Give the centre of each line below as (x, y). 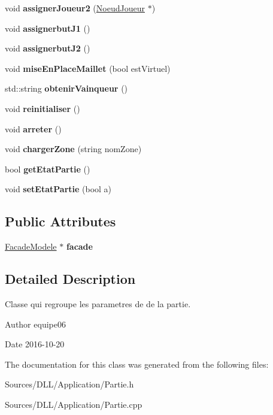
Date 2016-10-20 (35, 344)
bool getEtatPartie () (48, 169)
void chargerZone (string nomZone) (73, 149)
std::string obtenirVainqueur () (66, 88)
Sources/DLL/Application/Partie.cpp (74, 404)
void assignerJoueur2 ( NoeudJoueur (75, 8)
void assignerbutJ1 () (48, 28)
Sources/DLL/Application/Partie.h (69, 384)
